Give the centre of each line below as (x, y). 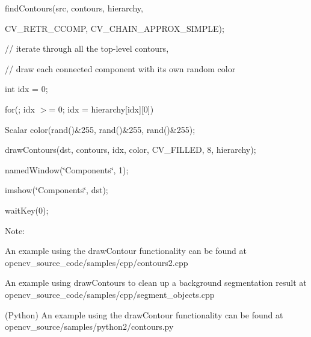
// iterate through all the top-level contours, (87, 48)
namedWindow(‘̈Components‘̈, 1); (67, 169)
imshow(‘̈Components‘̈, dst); (57, 190)
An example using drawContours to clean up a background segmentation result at (156, 283)
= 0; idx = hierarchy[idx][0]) (101, 109)
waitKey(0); (27, 210)
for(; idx (20, 109)
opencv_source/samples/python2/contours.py (89, 326)
